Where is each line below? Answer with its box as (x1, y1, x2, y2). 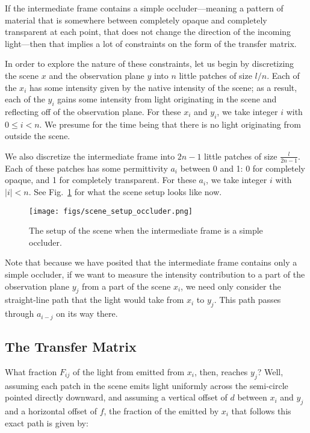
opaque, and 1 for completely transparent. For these (5, 173, 196, 186)
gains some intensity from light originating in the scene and (57, 93, 277, 105)
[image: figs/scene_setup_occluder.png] (29, 207, 193, 216)
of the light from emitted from (72, 365, 185, 378)
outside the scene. (5, 129, 70, 142)
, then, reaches (194, 365, 248, 378)
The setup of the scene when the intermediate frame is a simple (29, 224, 263, 237)
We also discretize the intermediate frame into (5, 149, 175, 162)
